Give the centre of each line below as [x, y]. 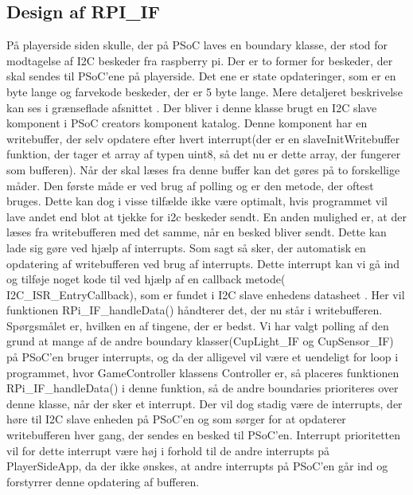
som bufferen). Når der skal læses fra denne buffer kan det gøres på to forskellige [203, 169]
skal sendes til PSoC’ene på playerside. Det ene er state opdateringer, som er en [201, 76]
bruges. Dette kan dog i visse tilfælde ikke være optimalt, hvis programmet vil [197, 201]
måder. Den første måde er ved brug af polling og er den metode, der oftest [190, 185]
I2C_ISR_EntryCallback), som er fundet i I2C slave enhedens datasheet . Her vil [206, 294]
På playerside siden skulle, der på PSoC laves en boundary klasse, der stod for [197, 45]
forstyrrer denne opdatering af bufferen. [103, 481]
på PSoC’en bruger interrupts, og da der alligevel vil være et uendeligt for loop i [203, 357]
